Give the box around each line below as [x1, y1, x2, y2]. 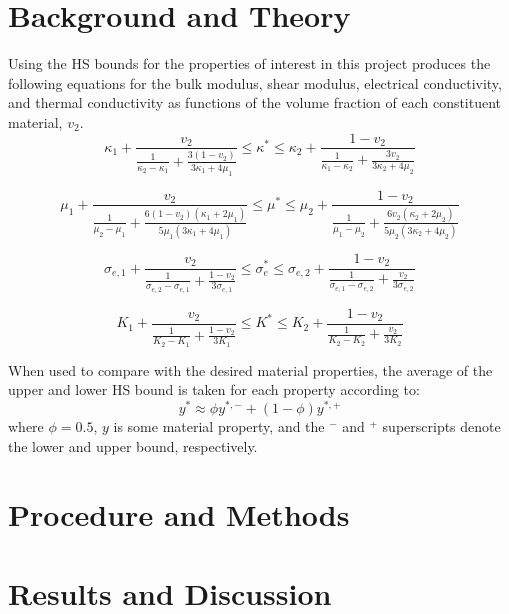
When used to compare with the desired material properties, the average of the [8, 359, 493, 380]
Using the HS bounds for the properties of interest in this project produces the [8, 53, 491, 74]
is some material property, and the [113, 416, 325, 437]
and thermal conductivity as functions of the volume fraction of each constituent [8, 92, 502, 113]
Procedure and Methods [8, 494, 350, 535]
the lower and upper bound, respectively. [8, 435, 258, 456]
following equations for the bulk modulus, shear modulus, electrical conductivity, [8, 72, 502, 93]
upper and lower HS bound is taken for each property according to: [8, 379, 420, 400]
